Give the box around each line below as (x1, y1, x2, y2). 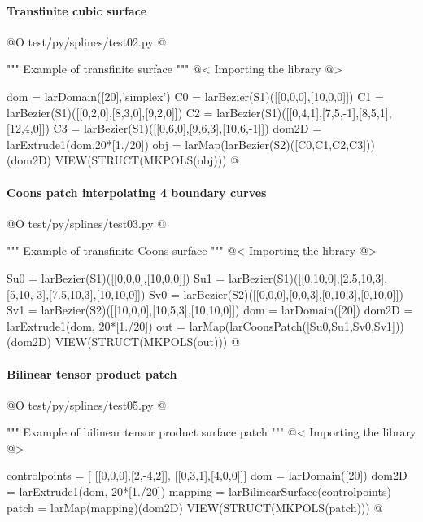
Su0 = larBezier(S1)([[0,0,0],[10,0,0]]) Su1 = (7, 269, 225, 286)
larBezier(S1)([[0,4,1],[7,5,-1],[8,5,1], (216, 103, 392, 121)
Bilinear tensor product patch (7, 365, 177, 382)
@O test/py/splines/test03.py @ (7, 214, 167, 231)
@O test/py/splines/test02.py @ (7, 33, 167, 50)
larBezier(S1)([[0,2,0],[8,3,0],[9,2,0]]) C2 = (7, 103, 213, 121)
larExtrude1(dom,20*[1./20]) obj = (7, 135, 181, 152)
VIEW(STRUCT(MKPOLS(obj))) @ (55, 151, 240, 169)
